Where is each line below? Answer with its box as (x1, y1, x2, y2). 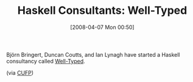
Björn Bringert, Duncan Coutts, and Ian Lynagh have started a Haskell (6, 51, 180, 58)
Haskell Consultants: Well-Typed (17, 4, 188, 17)
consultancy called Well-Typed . (6, 57, 85, 65)
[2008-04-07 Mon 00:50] (69, 24, 135, 31)
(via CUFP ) (6, 69, 34, 76)
